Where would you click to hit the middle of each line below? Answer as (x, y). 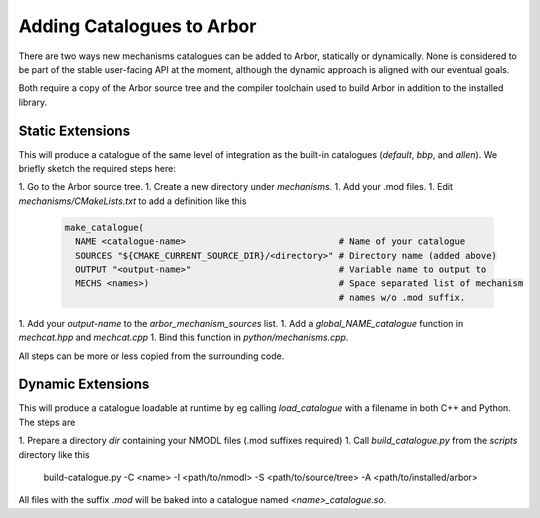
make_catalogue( (104, 227)
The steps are (47, 422)
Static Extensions (74, 130)
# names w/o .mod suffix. (402, 297)
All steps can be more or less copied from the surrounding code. (151, 356)
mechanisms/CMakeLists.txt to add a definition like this (132, 201)
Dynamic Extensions (84, 384)
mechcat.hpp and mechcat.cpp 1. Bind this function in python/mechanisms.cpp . (183, 337)
